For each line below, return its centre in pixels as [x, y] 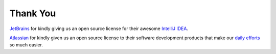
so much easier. [26, 45]
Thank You [33, 13]
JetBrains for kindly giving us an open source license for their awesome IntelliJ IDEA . [99, 29]
